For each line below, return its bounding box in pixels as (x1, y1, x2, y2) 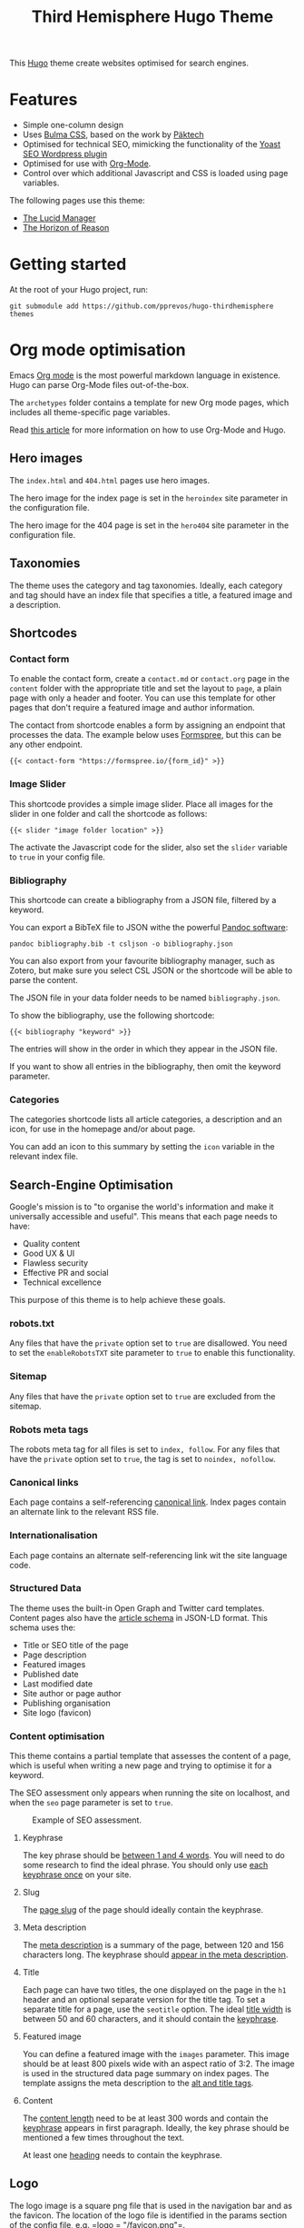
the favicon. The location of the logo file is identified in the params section (9, 2210, 288, 2221)
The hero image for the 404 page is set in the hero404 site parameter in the (9, 520, 289, 531)
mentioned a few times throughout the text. (22, 2133, 184, 2143)
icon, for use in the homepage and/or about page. (9, 1124, 196, 1135)
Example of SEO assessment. (32, 1815, 142, 1825)
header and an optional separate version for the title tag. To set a (22, 1994, 266, 2005)
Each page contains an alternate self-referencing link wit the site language (9, 1549, 288, 1560)
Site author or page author (22, 1687, 122, 1698)
